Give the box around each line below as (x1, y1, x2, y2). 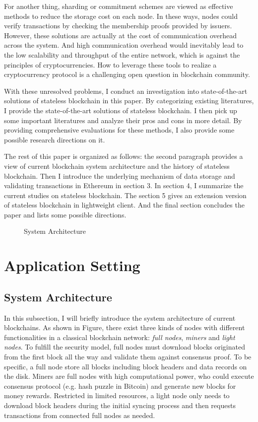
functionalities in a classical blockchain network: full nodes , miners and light (4, 332, 235, 342)
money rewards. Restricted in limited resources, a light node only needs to (4, 390, 230, 401)
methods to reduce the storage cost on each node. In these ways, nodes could (4, 10, 238, 21)
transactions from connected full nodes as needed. (4, 410, 155, 420)
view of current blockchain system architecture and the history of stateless (4, 160, 230, 171)
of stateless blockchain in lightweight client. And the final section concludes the (4, 200, 245, 210)
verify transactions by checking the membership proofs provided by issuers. (4, 20, 232, 31)
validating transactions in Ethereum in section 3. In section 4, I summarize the (4, 180, 244, 191)
